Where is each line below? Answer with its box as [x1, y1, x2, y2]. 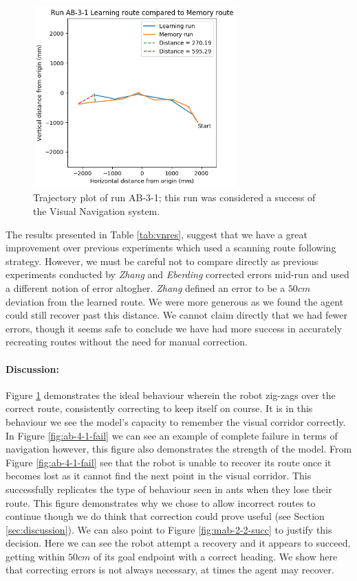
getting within [6, 549, 65, 563]
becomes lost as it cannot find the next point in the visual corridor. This [6, 468, 312, 483]
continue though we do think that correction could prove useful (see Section [6, 509, 325, 523]
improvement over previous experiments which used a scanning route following [6, 240, 336, 255]
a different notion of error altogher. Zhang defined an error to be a [6, 280, 285, 295]
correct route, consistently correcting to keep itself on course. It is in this [6, 401, 313, 415]
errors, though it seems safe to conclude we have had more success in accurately [6, 321, 343, 335]
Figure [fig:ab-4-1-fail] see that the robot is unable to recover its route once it [6, 455, 332, 469]
